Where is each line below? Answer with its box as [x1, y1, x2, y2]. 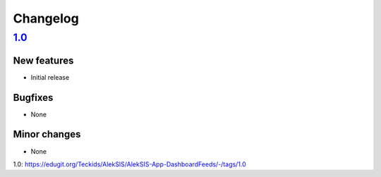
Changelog [13, 11, 79, 26]
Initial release [30, 73, 70, 81]
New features [13, 54, 74, 66]
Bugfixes [13, 92, 54, 104]
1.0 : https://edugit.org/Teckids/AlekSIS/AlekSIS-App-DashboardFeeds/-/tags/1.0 [13, 159, 246, 169]
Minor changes [13, 128, 81, 140]
